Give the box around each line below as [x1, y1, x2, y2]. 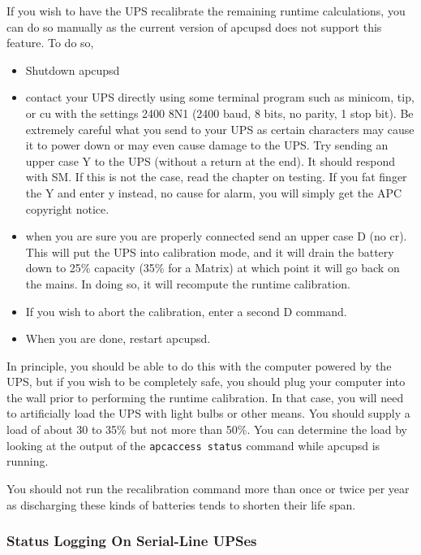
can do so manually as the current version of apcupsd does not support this [6, 18, 382, 35]
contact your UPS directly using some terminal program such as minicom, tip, [25, 89, 415, 106]
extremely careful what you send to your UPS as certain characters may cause [25, 120, 415, 137]
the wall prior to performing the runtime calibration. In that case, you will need [6, 388, 404, 405]
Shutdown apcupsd [25, 61, 120, 78]
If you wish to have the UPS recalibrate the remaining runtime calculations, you [6, 2, 406, 19]
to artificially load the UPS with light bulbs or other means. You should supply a [6, 405, 410, 422]
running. [6, 453, 49, 470]
